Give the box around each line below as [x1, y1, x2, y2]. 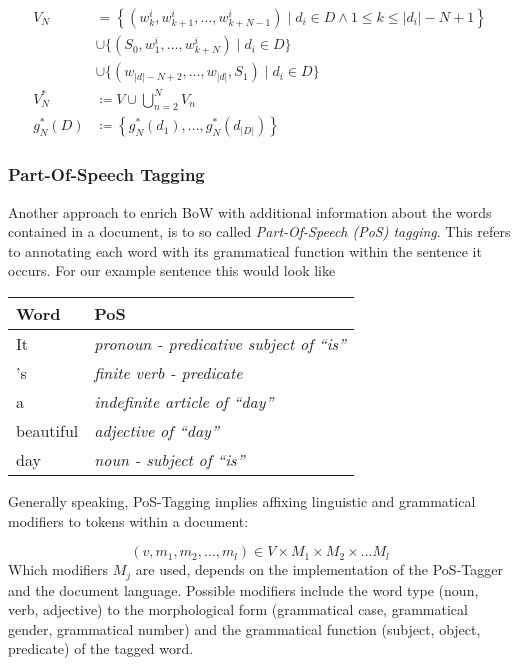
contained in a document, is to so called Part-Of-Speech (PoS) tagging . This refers [8, 221, 511, 242]
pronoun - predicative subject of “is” [94, 332, 346, 356]
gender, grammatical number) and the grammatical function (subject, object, [8, 618, 481, 639]
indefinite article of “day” [94, 390, 274, 414]
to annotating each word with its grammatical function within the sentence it [8, 240, 482, 261]
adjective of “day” [94, 419, 219, 443]
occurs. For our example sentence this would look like [8, 260, 336, 281]
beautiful [16, 419, 79, 443]
